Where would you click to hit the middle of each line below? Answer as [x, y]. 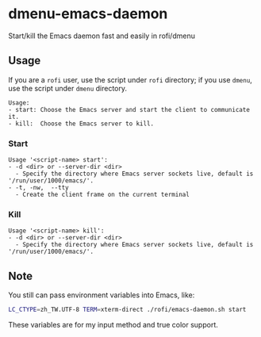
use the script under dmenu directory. [68, 88]
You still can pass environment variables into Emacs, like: [102, 295]
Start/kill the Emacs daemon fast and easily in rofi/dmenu [102, 36]
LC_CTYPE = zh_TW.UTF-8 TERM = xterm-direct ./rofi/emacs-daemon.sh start [127, 310]
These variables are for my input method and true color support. [113, 325]
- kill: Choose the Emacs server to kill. [81, 124]
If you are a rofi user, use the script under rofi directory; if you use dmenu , [130, 79]
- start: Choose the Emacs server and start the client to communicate [129, 109]
